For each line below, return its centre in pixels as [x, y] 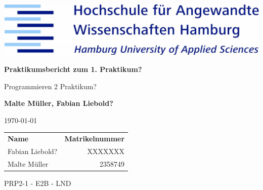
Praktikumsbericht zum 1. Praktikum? [73, 69]
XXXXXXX [106, 151]
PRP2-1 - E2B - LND [38, 183]
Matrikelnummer [95, 139]
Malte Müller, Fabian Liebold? [59, 103]
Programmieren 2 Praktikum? [50, 86]
